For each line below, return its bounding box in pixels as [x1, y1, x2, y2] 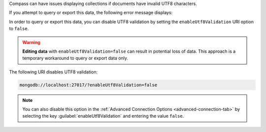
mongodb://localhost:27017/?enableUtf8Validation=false [19, 82, 158, 88]
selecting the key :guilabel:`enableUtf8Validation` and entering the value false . [22, 113, 184, 119]
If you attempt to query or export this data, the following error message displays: [9, 10, 173, 16]
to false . [9, 26, 29, 32]
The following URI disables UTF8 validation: [9, 69, 98, 75]
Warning [22, 39, 40, 45]
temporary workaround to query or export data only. [22, 55, 128, 61]
